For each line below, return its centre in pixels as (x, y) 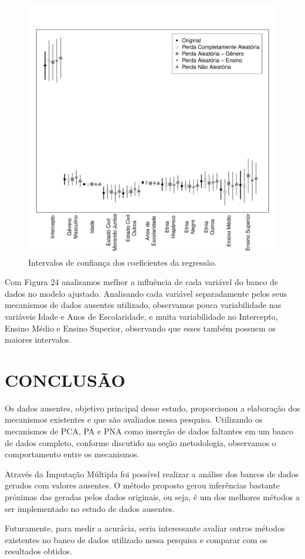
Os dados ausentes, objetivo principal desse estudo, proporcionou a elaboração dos (152, 408)
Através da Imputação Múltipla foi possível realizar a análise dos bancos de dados (152, 473)
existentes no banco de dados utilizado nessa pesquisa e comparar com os (136, 539)
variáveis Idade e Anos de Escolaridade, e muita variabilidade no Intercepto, (141, 316)
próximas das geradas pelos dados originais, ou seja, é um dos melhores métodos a (152, 497)
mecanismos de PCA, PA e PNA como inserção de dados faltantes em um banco (149, 431)
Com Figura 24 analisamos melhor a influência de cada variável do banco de (141, 282)
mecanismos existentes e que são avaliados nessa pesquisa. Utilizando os (134, 419)
